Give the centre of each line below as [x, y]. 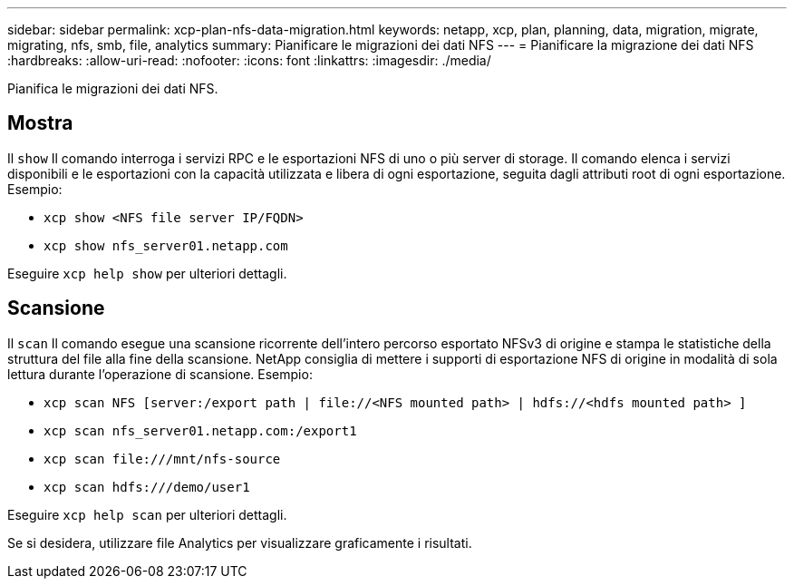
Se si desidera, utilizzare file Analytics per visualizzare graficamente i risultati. [240, 542]
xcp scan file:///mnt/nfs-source [162, 459]
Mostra [40, 123]
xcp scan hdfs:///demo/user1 [147, 487]
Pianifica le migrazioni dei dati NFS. [113, 88]
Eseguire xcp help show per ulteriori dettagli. [147, 273]
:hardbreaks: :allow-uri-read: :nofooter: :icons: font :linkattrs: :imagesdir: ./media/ [249, 60]
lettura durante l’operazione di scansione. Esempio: [160, 374]
